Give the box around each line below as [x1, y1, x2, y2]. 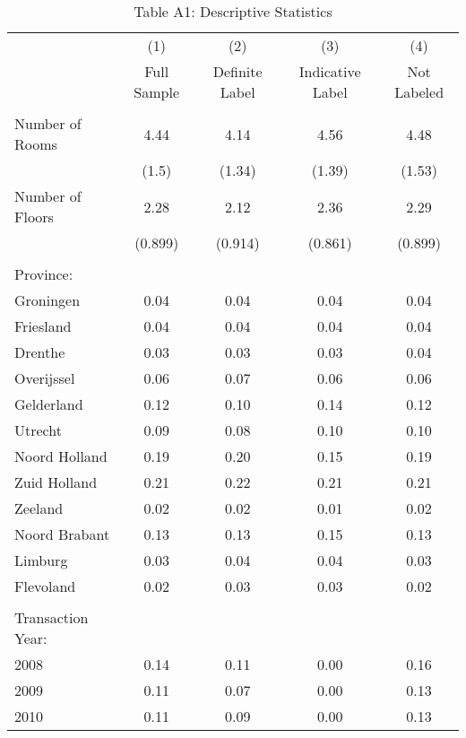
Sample [134, 82, 180, 102]
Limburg [14, 550, 68, 570]
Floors [14, 206, 54, 227]
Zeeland [14, 498, 64, 518]
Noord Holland [14, 446, 108, 466]
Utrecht [14, 420, 62, 440]
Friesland [14, 316, 72, 336]
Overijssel [14, 368, 75, 388]
